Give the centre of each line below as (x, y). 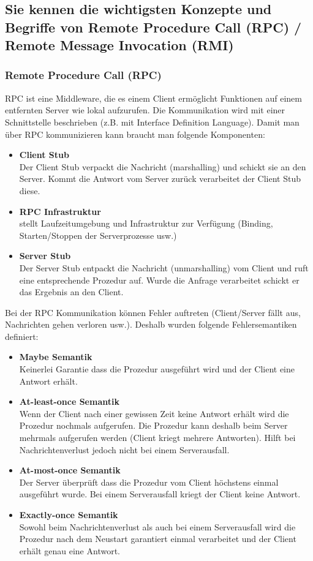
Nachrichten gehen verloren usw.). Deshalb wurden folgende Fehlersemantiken (151, 324)
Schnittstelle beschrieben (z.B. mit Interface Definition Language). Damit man (152, 122)
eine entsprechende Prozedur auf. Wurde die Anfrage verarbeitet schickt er (159, 280)
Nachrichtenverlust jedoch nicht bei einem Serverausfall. (124, 449)
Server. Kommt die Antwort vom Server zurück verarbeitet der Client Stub (160, 179)
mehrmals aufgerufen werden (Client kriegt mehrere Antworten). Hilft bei (157, 438)
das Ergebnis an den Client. (71, 292)
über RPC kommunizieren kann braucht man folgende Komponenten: (135, 134)
